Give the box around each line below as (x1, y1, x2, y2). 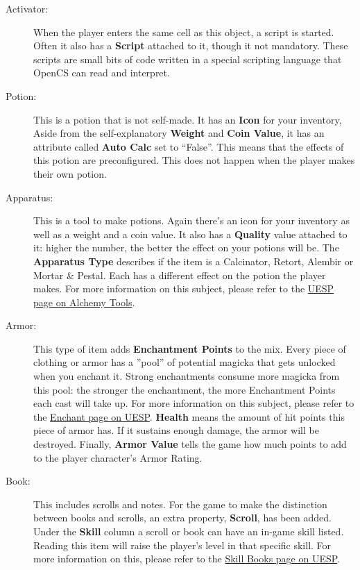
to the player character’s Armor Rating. (33, 450, 203, 464)
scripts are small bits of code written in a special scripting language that (33, 51, 342, 66)
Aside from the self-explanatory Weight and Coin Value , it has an (33, 126, 325, 140)
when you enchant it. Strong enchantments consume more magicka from (33, 369, 340, 383)
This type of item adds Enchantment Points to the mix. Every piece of (33, 341, 346, 355)
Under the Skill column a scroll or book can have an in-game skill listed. (33, 524, 344, 538)
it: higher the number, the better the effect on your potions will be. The (33, 240, 339, 255)
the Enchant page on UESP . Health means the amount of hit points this (33, 409, 345, 424)
